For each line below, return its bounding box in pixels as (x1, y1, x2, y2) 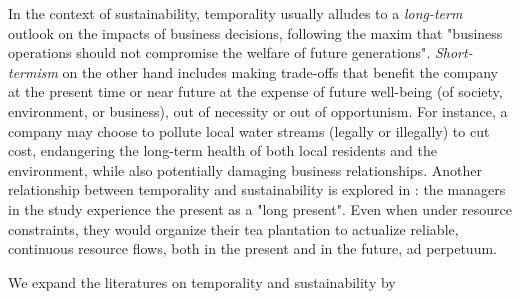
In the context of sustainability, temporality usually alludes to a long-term (8, 3, 463, 23)
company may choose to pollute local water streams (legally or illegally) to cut (8, 120, 490, 141)
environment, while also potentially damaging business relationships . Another (8, 159, 482, 180)
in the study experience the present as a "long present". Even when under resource (8, 198, 512, 219)
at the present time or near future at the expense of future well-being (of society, (8, 81, 503, 102)
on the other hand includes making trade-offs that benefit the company (62, 61, 499, 82)
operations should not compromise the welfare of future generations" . (8, 42, 431, 63)
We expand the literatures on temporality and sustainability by (8, 271, 396, 292)
